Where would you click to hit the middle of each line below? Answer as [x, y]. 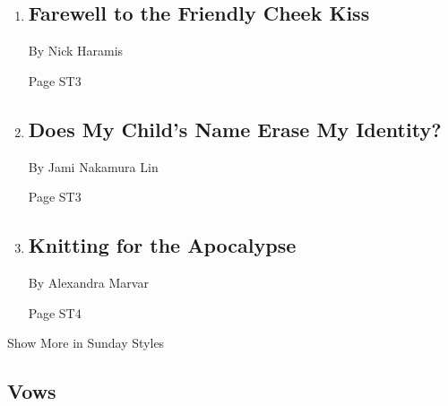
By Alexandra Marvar [88, 282]
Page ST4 [55, 312]
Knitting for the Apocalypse [162, 245]
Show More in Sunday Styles [86, 343]
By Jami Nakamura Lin [93, 166]
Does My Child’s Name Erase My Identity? [235, 129]
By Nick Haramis [76, 51]
